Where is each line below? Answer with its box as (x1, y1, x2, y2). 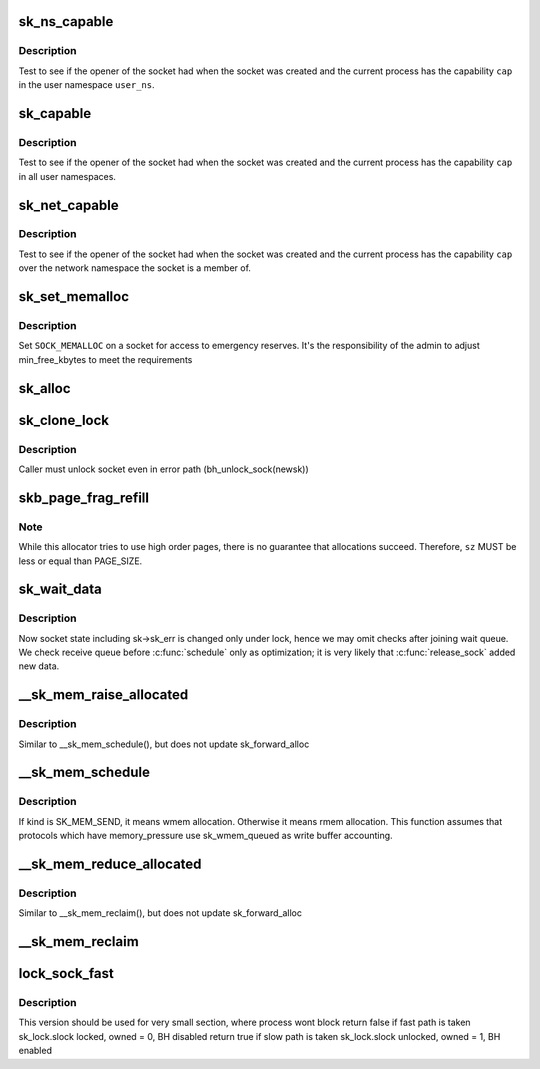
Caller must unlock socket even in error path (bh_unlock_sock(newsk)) (18, 463, 309, 475)
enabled (18, 1045, 52, 1057)
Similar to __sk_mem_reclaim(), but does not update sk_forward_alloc (18, 907, 302, 919)
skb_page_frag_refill (18, 489, 150, 506)
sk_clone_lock (18, 411, 110, 429)
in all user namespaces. (18, 170, 117, 182)
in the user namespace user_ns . (18, 79, 155, 91)
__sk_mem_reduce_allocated (18, 855, 202, 872)
